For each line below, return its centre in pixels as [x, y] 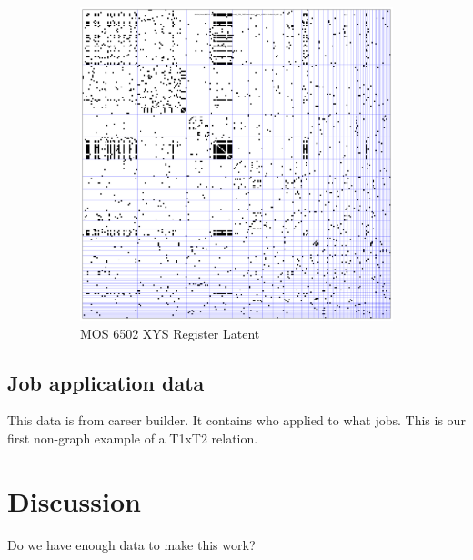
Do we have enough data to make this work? [131, 544]
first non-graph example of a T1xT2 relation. [133, 438]
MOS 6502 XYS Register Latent [170, 333]
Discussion [74, 500]
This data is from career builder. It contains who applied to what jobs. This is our [236, 420]
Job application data [106, 382]
